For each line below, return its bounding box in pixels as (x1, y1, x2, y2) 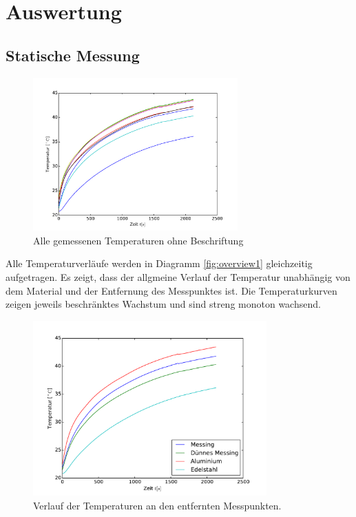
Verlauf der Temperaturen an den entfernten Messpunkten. (33, 498, 282, 512)
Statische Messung (6, 44, 140, 65)
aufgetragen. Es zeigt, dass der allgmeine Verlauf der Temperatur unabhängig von (6, 269, 350, 284)
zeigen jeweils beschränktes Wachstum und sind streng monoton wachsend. (6, 297, 321, 311)
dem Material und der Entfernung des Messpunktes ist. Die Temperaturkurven (6, 283, 337, 297)
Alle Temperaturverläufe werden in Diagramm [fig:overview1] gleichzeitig (6, 256, 313, 271)
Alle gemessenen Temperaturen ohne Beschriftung (33, 233, 244, 247)
